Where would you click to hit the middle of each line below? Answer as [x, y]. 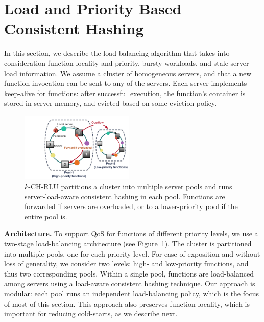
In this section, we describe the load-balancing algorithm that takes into [117, 53]
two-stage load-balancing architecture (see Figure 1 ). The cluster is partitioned [128, 244]
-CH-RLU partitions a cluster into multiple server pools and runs [130, 186]
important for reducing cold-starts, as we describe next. [91, 314]
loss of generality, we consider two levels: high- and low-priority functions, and [126, 263]
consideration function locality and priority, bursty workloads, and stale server [127, 63]
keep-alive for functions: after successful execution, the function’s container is [125, 93]
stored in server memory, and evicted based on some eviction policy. [111, 103]
